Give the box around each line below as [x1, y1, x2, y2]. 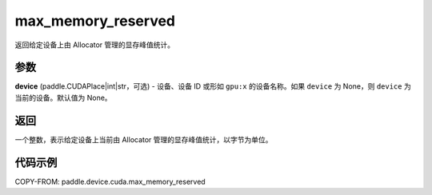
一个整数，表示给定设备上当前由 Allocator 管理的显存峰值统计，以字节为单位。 [14, 134, 273, 144]
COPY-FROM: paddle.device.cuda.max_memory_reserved [14, 177, 206, 186]
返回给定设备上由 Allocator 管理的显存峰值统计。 [14, 40, 175, 50]
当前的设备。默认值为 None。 [14, 93, 112, 102]
